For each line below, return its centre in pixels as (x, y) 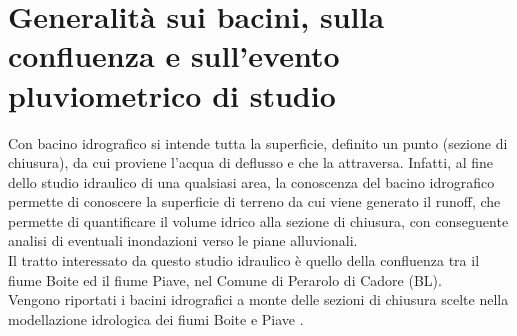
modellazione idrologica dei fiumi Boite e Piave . (156, 318)
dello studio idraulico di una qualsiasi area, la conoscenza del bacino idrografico (251, 181)
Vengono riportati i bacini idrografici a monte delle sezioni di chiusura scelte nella (258, 299)
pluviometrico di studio (172, 94)
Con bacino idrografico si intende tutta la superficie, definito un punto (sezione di (258, 142)
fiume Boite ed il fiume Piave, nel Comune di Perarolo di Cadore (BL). (225, 279)
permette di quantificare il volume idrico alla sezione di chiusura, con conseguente (258, 220)
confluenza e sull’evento (174, 55)
